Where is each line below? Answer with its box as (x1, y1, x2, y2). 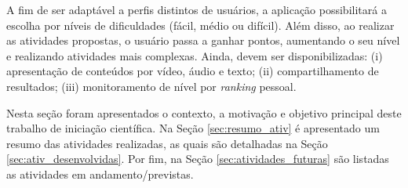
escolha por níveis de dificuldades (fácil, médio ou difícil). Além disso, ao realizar (6, 16, 395, 33)
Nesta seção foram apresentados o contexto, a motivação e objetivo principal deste (6, 104, 402, 121)
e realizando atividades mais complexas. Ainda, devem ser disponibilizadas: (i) (6, 47, 383, 63)
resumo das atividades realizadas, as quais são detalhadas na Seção (6, 135, 328, 151)
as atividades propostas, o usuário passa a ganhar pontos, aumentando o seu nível (6, 32, 400, 49)
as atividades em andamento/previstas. (6, 165, 194, 182)
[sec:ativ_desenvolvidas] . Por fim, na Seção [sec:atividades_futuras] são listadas (6, 150, 389, 167)
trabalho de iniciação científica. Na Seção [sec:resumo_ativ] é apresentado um (6, 120, 380, 136)
